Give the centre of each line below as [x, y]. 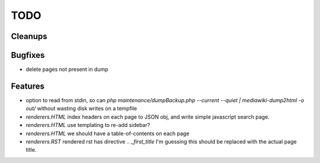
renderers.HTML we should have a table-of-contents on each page [108, 133]
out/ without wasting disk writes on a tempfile [81, 109]
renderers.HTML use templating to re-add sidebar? [88, 125]
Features [28, 86]
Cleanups [29, 36]
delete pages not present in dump [67, 69]
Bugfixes [28, 55]
